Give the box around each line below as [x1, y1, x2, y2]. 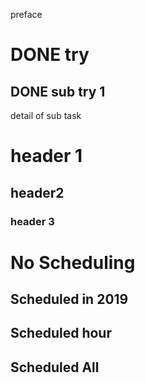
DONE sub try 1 [10, 83, 106, 100]
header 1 [10, 145, 83, 168]
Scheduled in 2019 [10, 291, 129, 308]
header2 [10, 184, 65, 201]
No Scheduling [10, 251, 136, 274]
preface [10, 9, 43, 20]
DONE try [10, 44, 90, 66]
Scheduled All [10, 359, 100, 376]
